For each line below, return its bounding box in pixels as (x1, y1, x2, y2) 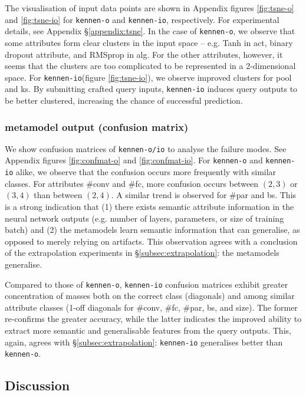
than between (34, 189, 83, 201)
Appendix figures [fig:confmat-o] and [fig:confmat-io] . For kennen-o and (5, 154, 263, 166)
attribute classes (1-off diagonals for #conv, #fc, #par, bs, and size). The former (5, 301, 298, 313)
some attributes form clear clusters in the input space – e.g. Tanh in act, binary (5, 36, 293, 48)
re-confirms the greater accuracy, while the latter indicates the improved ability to (5, 312, 302, 325)
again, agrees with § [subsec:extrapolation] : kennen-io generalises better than (5, 335, 283, 348)
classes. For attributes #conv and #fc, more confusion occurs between (5, 177, 259, 189)
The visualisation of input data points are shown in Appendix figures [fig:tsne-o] (5, 2, 294, 14)
